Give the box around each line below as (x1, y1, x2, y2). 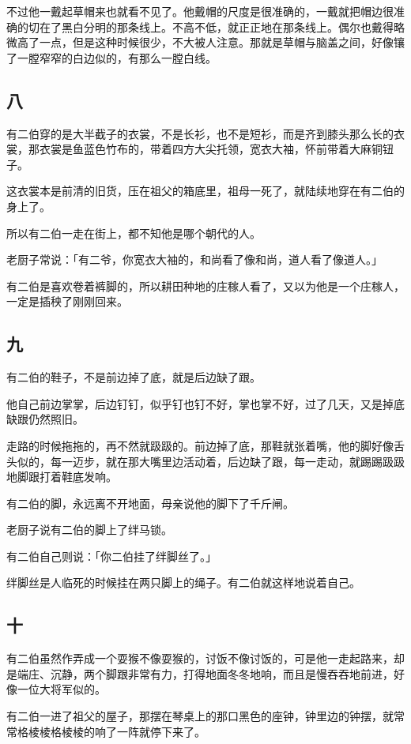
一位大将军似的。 (17, 681, 106, 697)
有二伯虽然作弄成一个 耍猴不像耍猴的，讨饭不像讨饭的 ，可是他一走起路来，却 (6, 650, 405, 667)
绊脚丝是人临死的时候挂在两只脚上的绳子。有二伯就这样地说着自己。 (6, 574, 360, 591)
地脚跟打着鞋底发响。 (6, 468, 117, 485)
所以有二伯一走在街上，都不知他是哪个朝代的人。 (6, 224, 261, 241)
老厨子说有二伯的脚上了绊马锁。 (6, 521, 172, 538)
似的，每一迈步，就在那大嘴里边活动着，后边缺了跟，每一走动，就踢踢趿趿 (17, 453, 405, 469)
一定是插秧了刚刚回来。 (6, 293, 128, 310)
